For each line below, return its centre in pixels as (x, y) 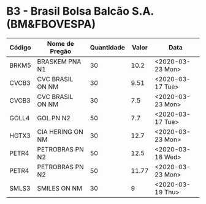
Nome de (61, 43)
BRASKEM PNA (59, 61)
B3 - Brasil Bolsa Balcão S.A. (80, 11)
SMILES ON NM (60, 188)
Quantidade (108, 47)
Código (21, 47)
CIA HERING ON (60, 131)
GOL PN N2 (54, 118)
